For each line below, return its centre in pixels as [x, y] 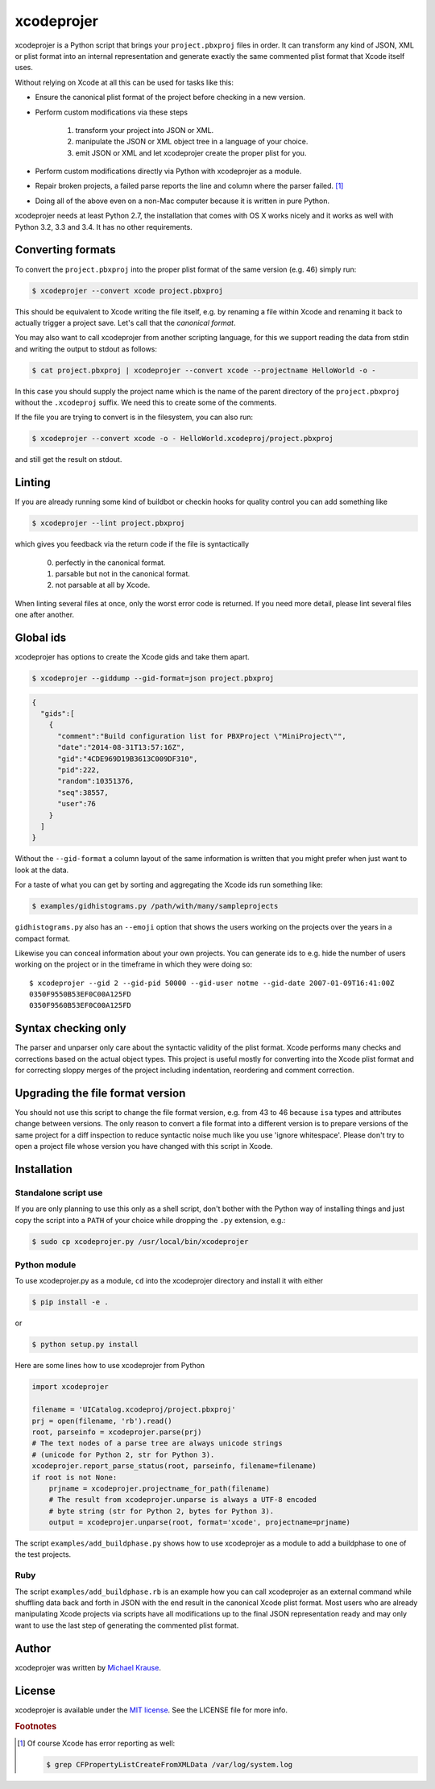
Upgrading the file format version [100, 1093]
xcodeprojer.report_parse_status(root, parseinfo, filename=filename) [174, 1466]
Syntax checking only [70, 1028]
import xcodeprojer [70, 1387]
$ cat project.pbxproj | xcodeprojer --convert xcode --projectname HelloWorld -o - [204, 370]
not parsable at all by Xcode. [103, 585]
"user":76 [77, 804]
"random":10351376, [96, 781]
